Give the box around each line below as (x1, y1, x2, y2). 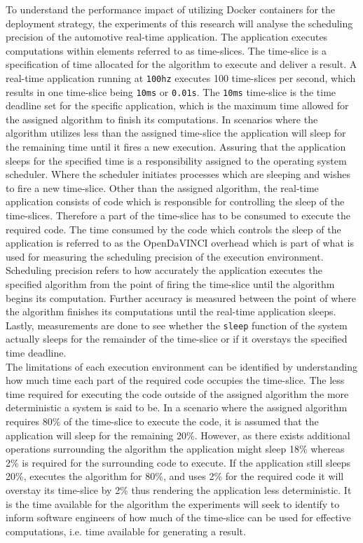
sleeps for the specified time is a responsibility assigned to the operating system (6, 153, 347, 167)
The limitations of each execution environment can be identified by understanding (6, 359, 357, 373)
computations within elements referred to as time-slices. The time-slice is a (6, 43, 327, 57)
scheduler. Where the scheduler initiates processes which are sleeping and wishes (6, 167, 350, 181)
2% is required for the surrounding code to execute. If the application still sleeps (6, 455, 351, 469)
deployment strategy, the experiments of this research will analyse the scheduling (6, 15, 353, 30)
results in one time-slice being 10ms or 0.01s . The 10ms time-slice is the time (6, 84, 336, 99)
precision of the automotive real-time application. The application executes (6, 29, 328, 44)
